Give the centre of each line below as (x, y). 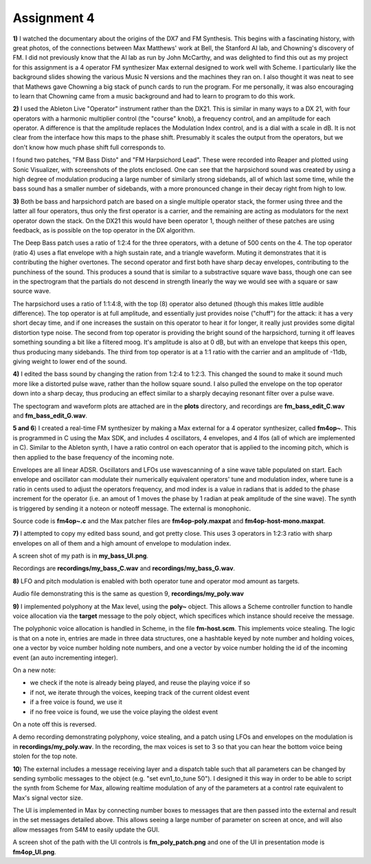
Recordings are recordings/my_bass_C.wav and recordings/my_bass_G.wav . (124, 568)
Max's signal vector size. (48, 797)
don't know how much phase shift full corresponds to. (89, 147)
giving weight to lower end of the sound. (70, 362)
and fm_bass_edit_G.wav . (50, 415)
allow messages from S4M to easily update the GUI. (86, 830)
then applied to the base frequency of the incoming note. (93, 457)
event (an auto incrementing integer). (65, 658)
